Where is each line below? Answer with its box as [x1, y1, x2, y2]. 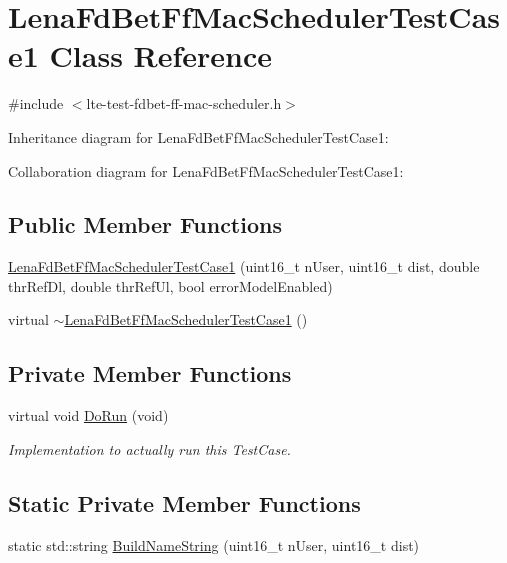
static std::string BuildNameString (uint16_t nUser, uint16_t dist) [8, 534, 420, 555]
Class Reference [49, 35, 273, 76]
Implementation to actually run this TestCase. [8, 438, 291, 459]
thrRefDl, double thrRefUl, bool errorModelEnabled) [8, 275, 333, 296]
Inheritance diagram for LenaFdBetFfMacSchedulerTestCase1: [8, 126, 389, 147]
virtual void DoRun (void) [8, 405, 169, 426]
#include [8, 93, 64, 114]
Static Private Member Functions [8, 487, 361, 518]
